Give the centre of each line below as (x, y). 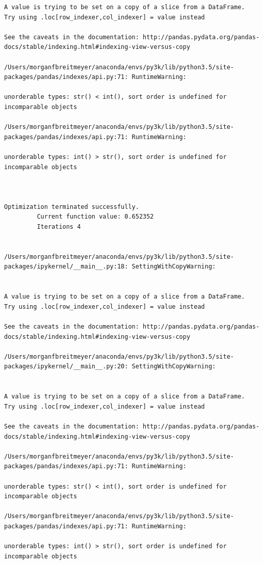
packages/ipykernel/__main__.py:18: (66, 267)
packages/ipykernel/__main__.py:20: (66, 367)
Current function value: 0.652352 (95, 217)
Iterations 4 (59, 227)
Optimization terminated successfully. (72, 207)
